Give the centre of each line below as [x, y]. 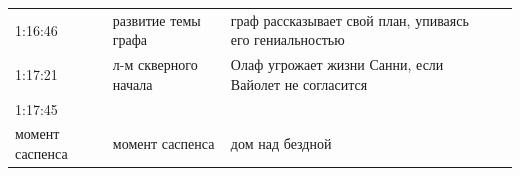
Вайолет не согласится [299, 83]
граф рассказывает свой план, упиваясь [349, 19]
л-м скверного [155, 64]
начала [132, 83]
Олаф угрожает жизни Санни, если [337, 64]
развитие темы [156, 19]
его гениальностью [287, 39]
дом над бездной [281, 143]
